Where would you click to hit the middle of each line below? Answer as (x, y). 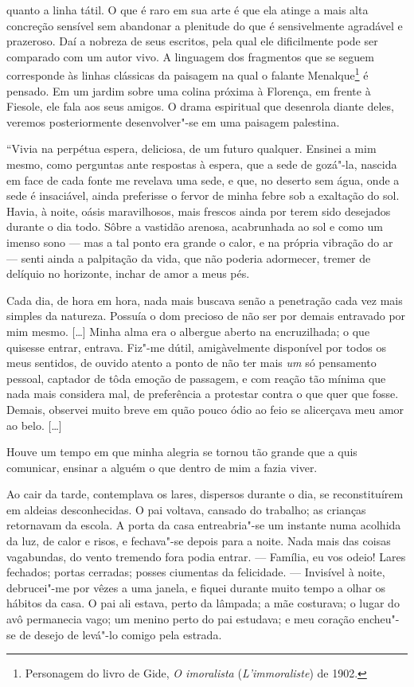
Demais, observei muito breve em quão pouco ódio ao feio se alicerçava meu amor (205, 409)
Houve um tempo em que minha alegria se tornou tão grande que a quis (182, 452)
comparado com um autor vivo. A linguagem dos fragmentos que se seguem (190, 56)
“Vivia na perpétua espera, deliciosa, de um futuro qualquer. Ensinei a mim (191, 148)
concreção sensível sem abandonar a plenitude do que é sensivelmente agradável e (205, 25)
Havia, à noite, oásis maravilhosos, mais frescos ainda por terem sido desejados (199, 211)
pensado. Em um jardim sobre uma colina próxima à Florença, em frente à (189, 90)
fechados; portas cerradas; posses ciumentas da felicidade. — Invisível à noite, (196, 572)
